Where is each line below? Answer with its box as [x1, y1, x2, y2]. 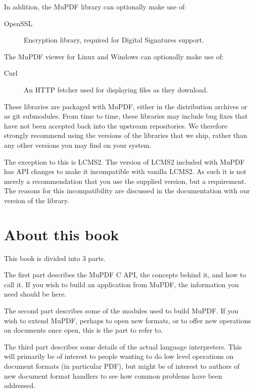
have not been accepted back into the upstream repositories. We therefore [4, 120, 228, 131]
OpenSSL [4, 18, 33, 28]
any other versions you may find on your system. [4, 139, 152, 150]
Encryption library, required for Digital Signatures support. [24, 35, 204, 45]
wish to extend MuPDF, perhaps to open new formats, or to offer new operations [4, 315, 251, 325]
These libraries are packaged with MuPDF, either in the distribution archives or [4, 101, 248, 111]
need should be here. [4, 289, 66, 299]
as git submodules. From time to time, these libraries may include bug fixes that [4, 111, 248, 121]
